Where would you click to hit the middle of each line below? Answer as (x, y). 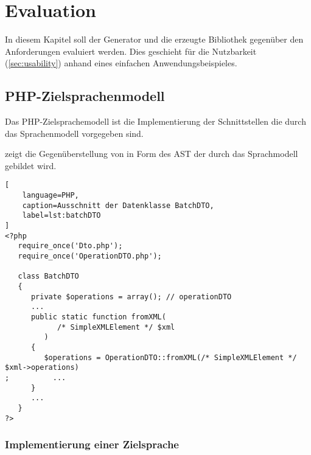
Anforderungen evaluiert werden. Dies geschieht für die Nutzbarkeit (131, 51)
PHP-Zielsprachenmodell (85, 96)
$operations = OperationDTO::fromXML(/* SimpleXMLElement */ (170, 357)
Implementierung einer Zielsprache (92, 444)
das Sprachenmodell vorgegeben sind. (74, 133)
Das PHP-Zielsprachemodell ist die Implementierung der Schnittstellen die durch (155, 121)
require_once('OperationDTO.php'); (90, 256)
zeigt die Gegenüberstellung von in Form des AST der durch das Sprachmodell (152, 154)
